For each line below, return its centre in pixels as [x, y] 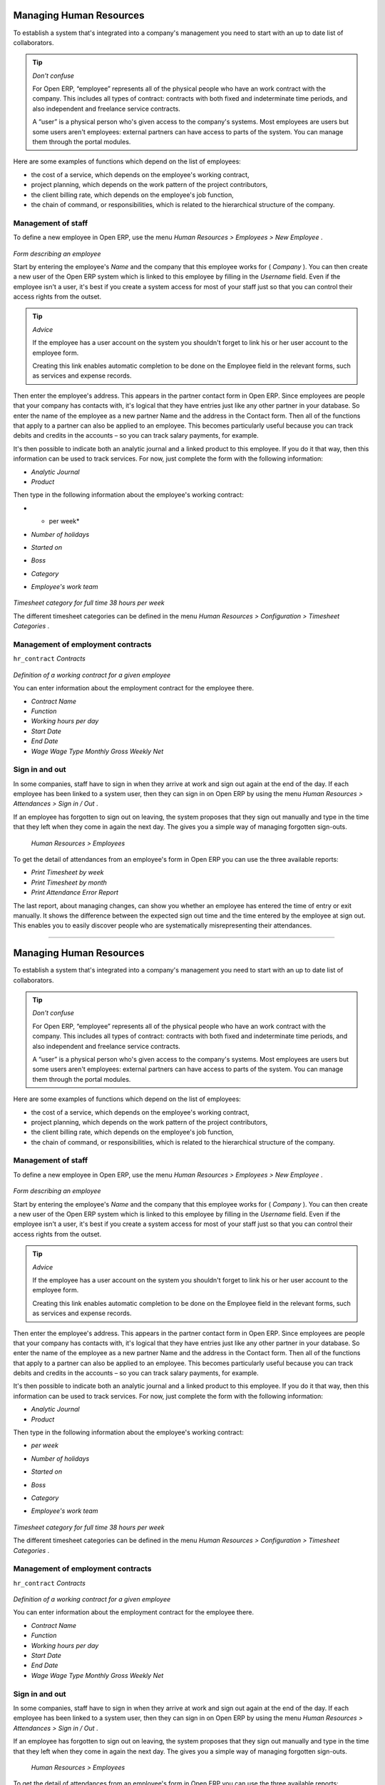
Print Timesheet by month [69, 883]
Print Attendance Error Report [75, 892]
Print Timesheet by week [67, 873]
